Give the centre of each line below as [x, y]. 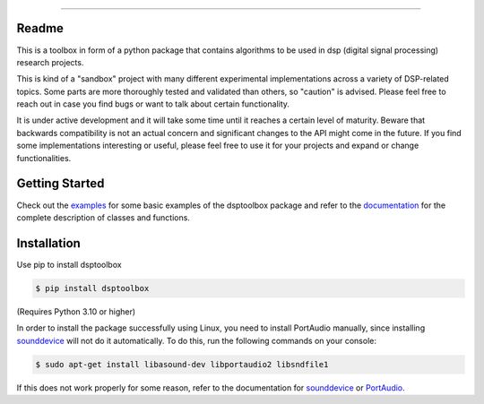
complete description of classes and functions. [103, 217]
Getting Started [60, 184]
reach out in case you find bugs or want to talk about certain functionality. [153, 104]
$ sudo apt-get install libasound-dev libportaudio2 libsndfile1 [182, 364]
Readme [40, 28]
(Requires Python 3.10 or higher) [76, 311]
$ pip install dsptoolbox [92, 288]
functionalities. [44, 158]
